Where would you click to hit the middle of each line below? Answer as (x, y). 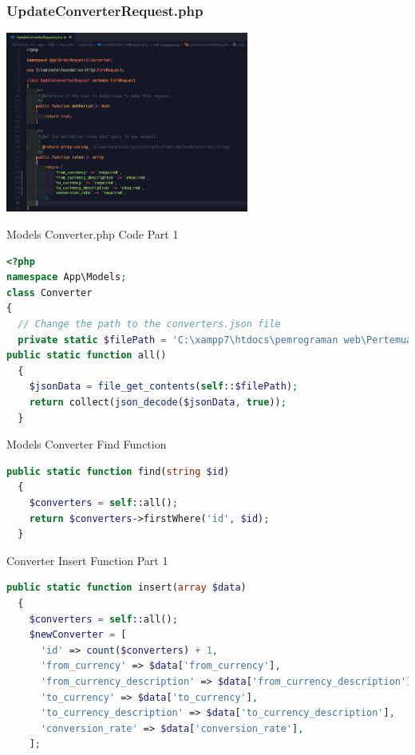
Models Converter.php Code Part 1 (93, 234)
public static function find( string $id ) (118, 471)
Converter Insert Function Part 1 (87, 560)
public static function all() (87, 356)
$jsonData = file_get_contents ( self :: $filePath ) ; (164, 387)
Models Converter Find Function (87, 444)
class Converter (49, 293)
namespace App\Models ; (67, 277)
